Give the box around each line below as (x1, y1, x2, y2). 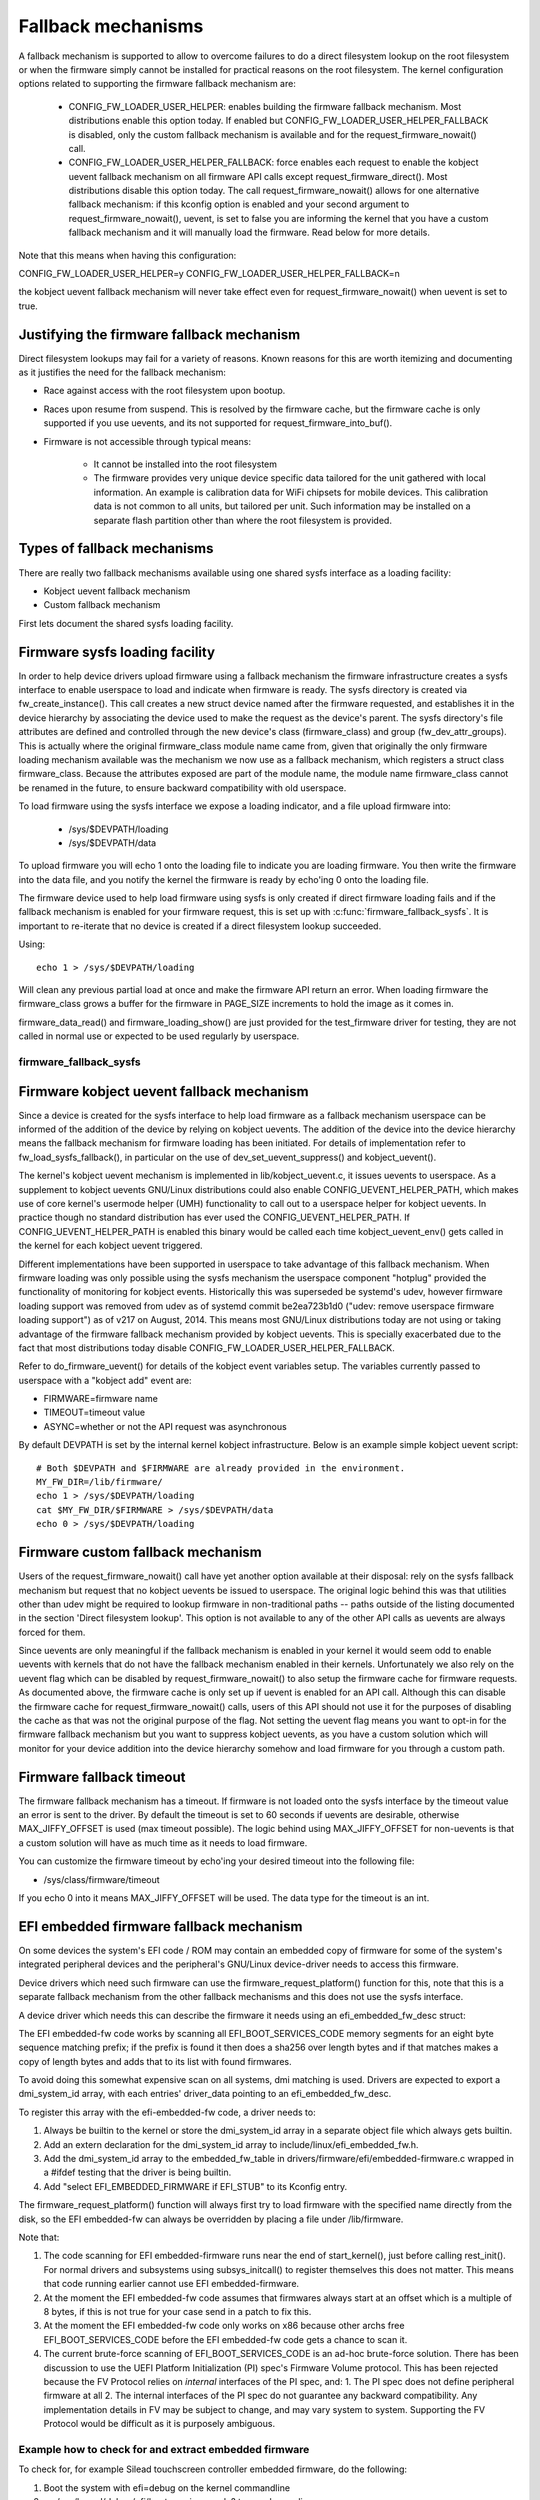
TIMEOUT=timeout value (43, 1406, 145, 1419)
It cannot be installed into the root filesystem (93, 458, 278, 470)
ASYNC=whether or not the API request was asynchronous (43, 1420, 287, 1432)
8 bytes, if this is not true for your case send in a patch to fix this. (43, 2305, 312, 2317)
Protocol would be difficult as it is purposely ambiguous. (43, 2418, 275, 2430)
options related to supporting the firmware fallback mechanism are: (18, 78, 297, 90)
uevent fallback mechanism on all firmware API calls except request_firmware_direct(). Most (68, 170, 448, 182)
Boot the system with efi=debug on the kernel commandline (43, 2481, 290, 2494)
